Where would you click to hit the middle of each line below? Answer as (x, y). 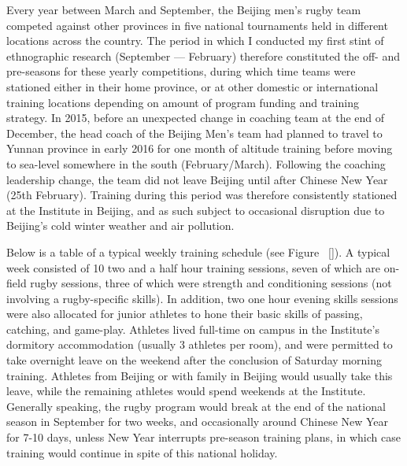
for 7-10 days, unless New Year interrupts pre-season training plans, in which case (203, 437)
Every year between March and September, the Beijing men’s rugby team (184, 9)
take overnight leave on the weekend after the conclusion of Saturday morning (194, 360)
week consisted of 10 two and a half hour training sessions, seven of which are (194, 267)
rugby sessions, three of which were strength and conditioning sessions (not (211, 283)
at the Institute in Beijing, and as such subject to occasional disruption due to (196, 210)
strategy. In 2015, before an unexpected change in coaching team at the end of (196, 118)
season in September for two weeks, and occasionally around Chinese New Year (198, 422)
